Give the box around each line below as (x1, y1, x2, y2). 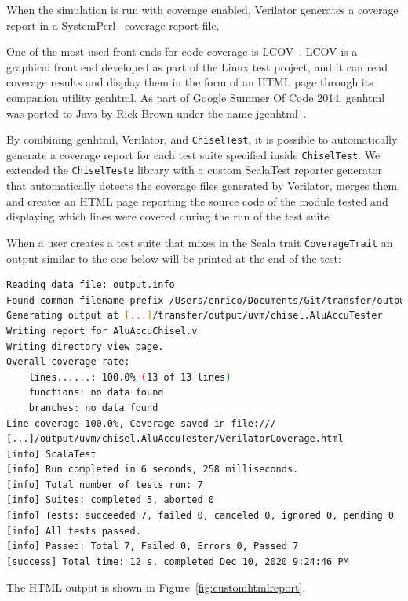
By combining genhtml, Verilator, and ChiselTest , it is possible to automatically (6, 131, 398, 148)
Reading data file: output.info (6, 279, 175, 291)
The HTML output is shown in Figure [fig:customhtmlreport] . (6, 579, 306, 596)
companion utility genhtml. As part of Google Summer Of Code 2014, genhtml (6, 89, 385, 105)
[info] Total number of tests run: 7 (6, 479, 203, 490)
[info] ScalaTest (6, 448, 97, 460)
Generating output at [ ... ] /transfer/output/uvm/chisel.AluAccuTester (6, 310, 383, 322)
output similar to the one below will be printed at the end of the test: (6, 250, 341, 266)
